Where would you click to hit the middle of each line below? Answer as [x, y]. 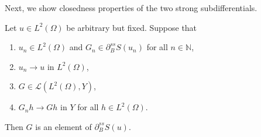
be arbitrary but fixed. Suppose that [132, 27]
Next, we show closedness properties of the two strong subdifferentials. [131, 8]
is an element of [63, 126]
